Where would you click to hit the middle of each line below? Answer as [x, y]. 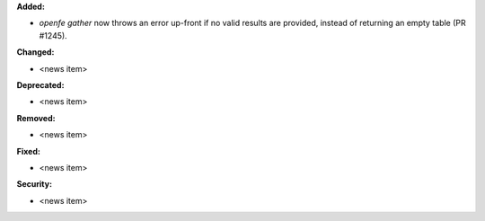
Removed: [36, 118]
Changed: [35, 52]
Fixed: [28, 151]
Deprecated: [40, 84]
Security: [35, 184]
